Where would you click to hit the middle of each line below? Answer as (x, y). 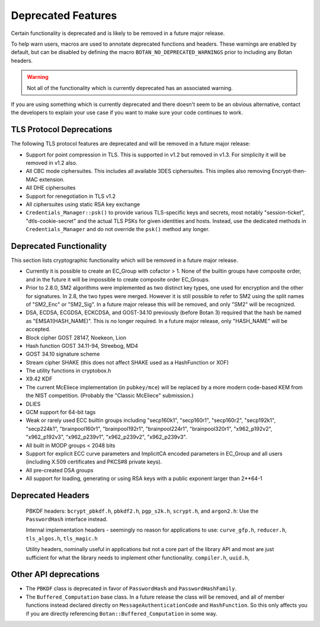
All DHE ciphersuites (51, 188)
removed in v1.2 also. (52, 162)
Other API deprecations (55, 575)
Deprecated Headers (50, 495)
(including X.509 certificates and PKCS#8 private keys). (94, 462)
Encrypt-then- (289, 171)
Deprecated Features (64, 15)
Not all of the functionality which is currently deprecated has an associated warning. (130, 88)
